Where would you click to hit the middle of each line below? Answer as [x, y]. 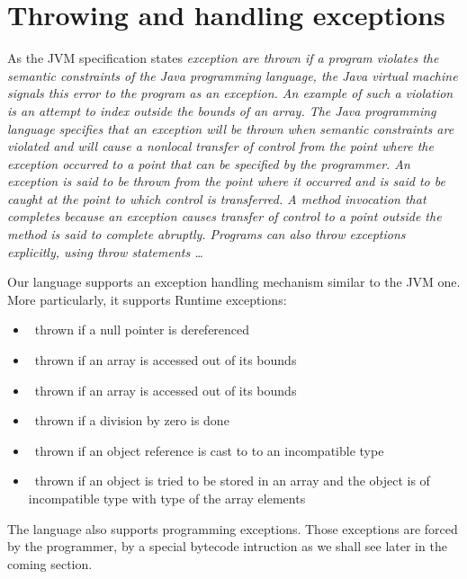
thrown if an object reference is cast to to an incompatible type [209, 450]
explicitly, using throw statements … [105, 251]
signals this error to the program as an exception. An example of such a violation [230, 93]
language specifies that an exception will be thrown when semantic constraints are [231, 128]
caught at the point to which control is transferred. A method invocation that [217, 198]
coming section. [50, 563]
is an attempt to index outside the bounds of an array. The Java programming [222, 110]
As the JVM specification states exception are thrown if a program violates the [223, 58]
